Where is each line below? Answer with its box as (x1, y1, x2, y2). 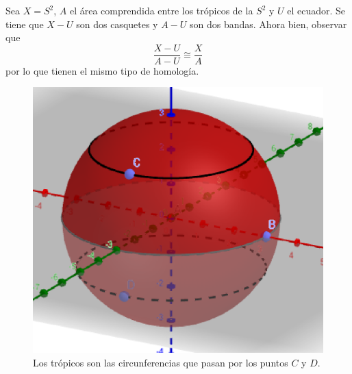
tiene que (5, 16, 44, 31)
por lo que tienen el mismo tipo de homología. (5, 63, 199, 77)
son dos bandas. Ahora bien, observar (190, 16, 347, 31)
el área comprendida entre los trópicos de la (69, 3, 253, 17)
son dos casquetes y (76, 16, 158, 31)
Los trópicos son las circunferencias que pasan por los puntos (33, 356, 288, 369)
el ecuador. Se (287, 3, 346, 17)
